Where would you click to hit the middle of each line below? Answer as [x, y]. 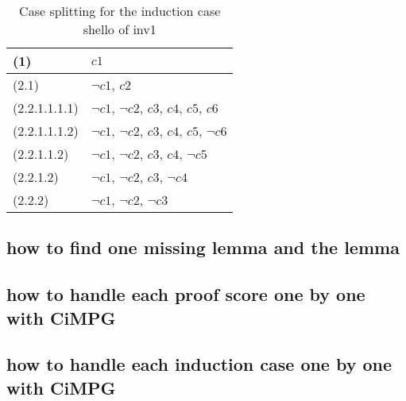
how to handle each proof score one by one [186, 294]
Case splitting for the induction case [120, 11]
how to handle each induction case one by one [199, 364]
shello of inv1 [120, 29]
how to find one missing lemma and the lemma [203, 247]
